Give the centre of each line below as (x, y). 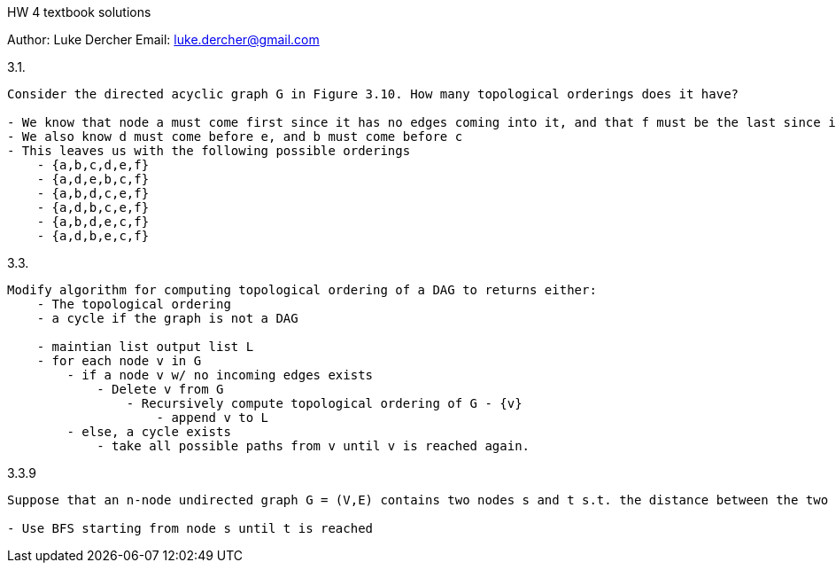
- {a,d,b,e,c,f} (93, 236)
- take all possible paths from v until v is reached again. (313, 446)
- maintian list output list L (145, 347)
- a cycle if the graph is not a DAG (167, 318)
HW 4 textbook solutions (79, 12)
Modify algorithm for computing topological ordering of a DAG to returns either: (302, 290)
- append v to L (213, 418)
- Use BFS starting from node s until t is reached (190, 528)
